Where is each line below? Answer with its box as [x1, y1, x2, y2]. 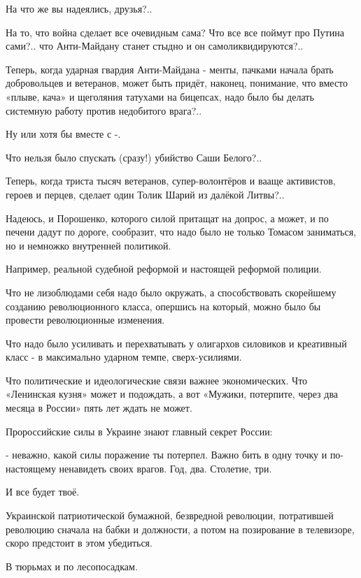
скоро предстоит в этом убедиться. [6, 535, 153, 550]
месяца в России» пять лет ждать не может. [6, 400, 192, 415]
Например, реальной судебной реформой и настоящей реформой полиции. [6, 261, 322, 276]
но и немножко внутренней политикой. [6, 238, 171, 252]
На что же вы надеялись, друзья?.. [6, 1, 153, 15]
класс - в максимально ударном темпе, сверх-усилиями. [6, 349, 242, 364]
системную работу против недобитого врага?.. [6, 103, 202, 117]
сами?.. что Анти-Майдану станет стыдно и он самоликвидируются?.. [6, 38, 304, 53]
